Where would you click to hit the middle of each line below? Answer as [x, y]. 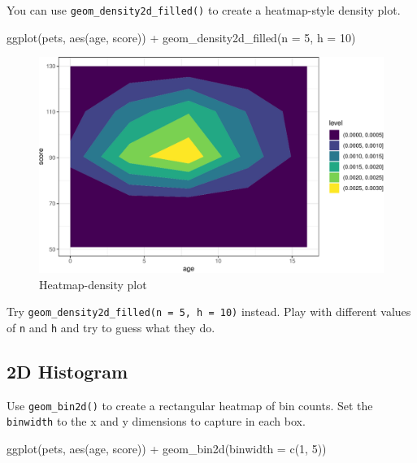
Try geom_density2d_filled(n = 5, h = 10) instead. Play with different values [209, 312]
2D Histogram [67, 371]
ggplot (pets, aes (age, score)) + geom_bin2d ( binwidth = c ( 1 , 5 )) [167, 449]
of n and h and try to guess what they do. [111, 327]
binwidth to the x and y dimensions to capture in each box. [156, 421]
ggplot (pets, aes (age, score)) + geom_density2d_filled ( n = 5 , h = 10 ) [181, 37]
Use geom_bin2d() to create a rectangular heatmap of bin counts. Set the [190, 405]
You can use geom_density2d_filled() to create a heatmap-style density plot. [204, 10]
